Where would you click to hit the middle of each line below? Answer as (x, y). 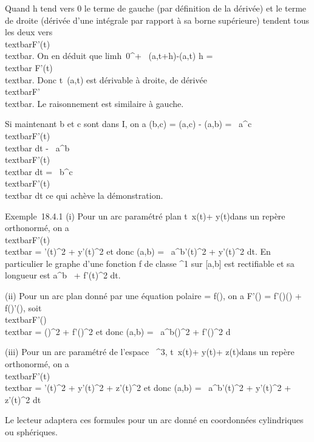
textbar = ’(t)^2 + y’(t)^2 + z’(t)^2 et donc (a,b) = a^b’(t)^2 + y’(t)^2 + (148, 388)
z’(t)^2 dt (23, 399)
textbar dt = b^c (39, 171)
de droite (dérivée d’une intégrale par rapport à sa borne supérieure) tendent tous (157, 20)
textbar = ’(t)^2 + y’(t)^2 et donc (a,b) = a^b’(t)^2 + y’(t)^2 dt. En (138, 251)
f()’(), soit (23, 307)
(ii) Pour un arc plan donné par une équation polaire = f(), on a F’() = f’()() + (153, 296)
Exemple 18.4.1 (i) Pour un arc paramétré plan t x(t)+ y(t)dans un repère (145, 216)
